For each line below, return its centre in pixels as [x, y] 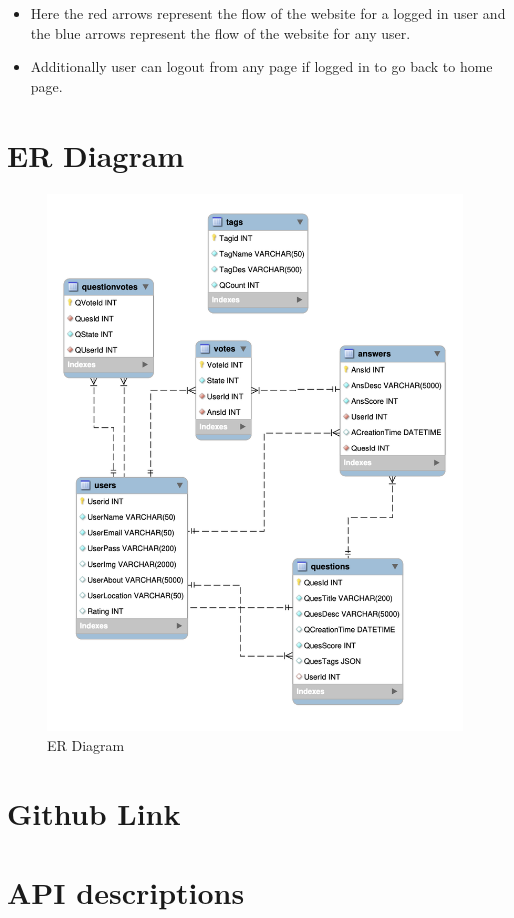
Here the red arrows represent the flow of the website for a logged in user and [268, 13]
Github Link [94, 813]
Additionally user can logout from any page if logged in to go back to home [261, 66]
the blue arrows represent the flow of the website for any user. [220, 32]
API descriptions [126, 891]
